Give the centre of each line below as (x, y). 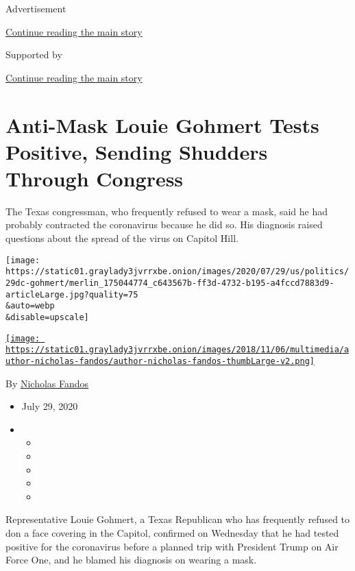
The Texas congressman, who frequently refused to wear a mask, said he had (167, 211)
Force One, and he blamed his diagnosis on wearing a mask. (131, 560)
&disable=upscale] (47, 317)
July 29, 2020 (50, 406)
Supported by (34, 54)
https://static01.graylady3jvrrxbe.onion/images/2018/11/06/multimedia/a (177, 350)
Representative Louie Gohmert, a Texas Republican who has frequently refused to (178, 519)
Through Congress (95, 178)
